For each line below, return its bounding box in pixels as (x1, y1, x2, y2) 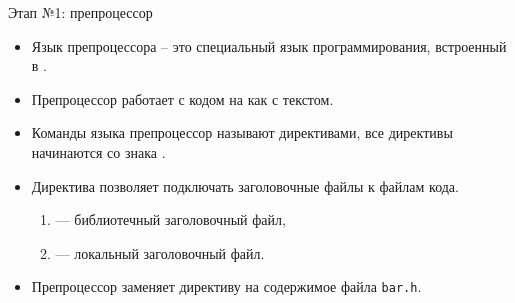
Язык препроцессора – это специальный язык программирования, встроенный (31, 35, 507, 56)
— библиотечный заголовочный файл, (55, 209, 286, 230)
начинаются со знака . (31, 141, 166, 162)
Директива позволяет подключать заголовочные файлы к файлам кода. (31, 175, 459, 196)
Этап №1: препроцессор (8, 2, 153, 22)
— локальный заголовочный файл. (55, 242, 265, 263)
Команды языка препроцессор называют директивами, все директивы (31, 122, 453, 143)
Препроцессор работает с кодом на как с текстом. (31, 88, 334, 109)
